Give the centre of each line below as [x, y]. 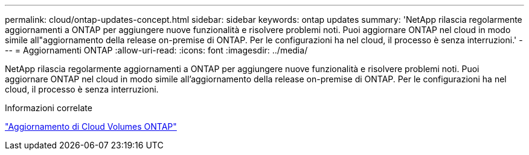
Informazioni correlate [49, 108]
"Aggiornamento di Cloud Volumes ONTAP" [91, 126]
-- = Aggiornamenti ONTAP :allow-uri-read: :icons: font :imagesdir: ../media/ [156, 50]
